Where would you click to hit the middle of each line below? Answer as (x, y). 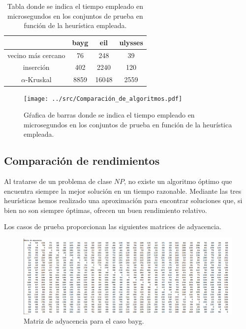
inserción (36, 67)
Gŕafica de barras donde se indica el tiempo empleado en (109, 115)
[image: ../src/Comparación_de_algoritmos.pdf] (103, 99)
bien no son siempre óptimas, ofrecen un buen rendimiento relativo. (106, 210)
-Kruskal (38, 79)
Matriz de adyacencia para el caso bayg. (84, 321)
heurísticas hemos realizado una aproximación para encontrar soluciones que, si (123, 200)
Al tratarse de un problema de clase (58, 181)
